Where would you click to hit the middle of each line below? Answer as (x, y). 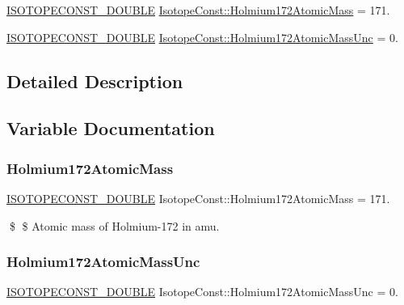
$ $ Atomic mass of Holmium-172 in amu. (114, 225)
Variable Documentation (111, 128)
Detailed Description (95, 80)
